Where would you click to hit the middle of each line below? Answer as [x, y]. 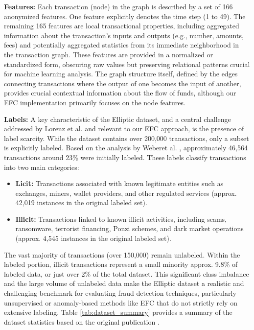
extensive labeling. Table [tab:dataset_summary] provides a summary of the [118, 312]
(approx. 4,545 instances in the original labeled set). [93, 238]
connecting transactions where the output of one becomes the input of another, [123, 83]
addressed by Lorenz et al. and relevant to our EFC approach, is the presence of [124, 129]
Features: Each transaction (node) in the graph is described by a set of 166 [118, 6]
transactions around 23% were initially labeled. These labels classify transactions [125, 157]
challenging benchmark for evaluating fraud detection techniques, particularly [120, 293]
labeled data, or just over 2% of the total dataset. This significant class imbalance [127, 273]
